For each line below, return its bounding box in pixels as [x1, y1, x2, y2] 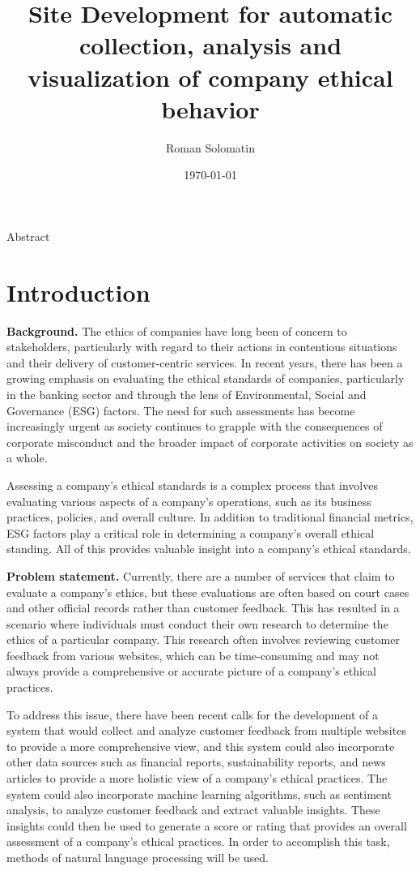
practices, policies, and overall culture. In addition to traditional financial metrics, [6, 508, 414, 526]
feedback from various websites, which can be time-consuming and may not [6, 646, 380, 663]
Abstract [6, 227, 50, 244]
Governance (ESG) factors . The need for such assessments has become [6, 401, 355, 418]
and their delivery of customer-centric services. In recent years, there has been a [6, 354, 403, 371]
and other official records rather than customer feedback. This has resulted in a [6, 599, 400, 616]
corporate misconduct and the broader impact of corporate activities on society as [6, 433, 414, 450]
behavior [161, 92, 260, 125]
